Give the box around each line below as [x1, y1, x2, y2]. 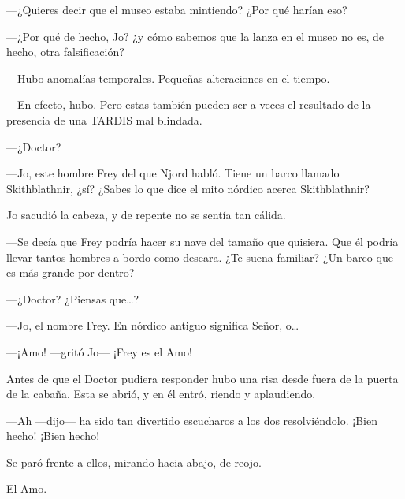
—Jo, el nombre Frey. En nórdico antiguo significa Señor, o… [6, 317, 299, 333]
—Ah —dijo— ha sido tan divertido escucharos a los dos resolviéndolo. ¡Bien [6, 411, 377, 428]
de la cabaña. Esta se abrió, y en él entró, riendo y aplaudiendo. [6, 385, 316, 402]
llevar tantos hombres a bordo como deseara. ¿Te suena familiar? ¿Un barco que [6, 248, 393, 265]
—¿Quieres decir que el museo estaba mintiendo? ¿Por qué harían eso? [6, 2, 347, 17]
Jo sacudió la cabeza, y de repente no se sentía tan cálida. [6, 207, 286, 223]
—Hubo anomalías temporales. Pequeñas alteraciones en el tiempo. [6, 69, 330, 86]
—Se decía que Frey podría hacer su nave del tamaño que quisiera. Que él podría [6, 233, 399, 249]
